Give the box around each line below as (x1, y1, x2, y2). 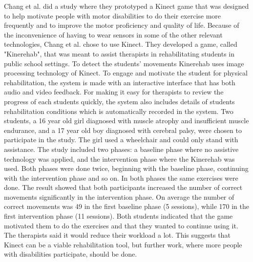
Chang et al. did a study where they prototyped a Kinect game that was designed (4, 1, 249, 11)
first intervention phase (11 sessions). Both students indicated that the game (4, 211, 233, 221)
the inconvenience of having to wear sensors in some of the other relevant (4, 29, 223, 39)
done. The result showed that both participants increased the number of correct (4, 182, 243, 192)
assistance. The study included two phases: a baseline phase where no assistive (4, 144, 239, 154)
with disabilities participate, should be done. (4, 249, 137, 259)
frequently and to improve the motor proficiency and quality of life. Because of (4, 20, 239, 30)
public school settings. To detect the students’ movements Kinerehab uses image (4, 58, 244, 68)
